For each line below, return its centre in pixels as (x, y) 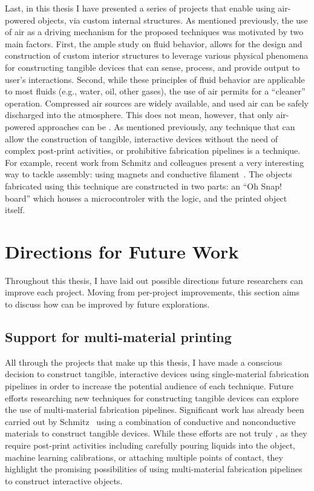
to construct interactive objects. (64, 480)
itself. (15, 210)
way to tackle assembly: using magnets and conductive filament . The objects (149, 174)
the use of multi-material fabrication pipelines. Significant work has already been (155, 410)
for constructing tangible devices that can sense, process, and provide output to (152, 67)
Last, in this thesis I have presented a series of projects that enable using (140, 8)
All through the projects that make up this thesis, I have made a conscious (144, 362)
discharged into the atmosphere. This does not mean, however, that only (139, 115)
